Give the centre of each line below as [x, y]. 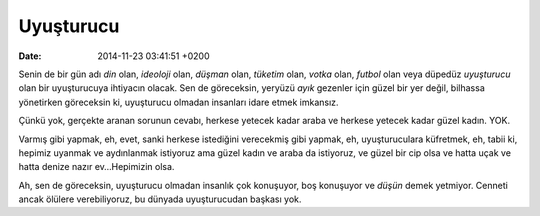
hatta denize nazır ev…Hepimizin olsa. [96, 167]
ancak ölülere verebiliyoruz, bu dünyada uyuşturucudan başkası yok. [160, 199]
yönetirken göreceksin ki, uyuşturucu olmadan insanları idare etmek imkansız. [178, 102]
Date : [30, 56]
